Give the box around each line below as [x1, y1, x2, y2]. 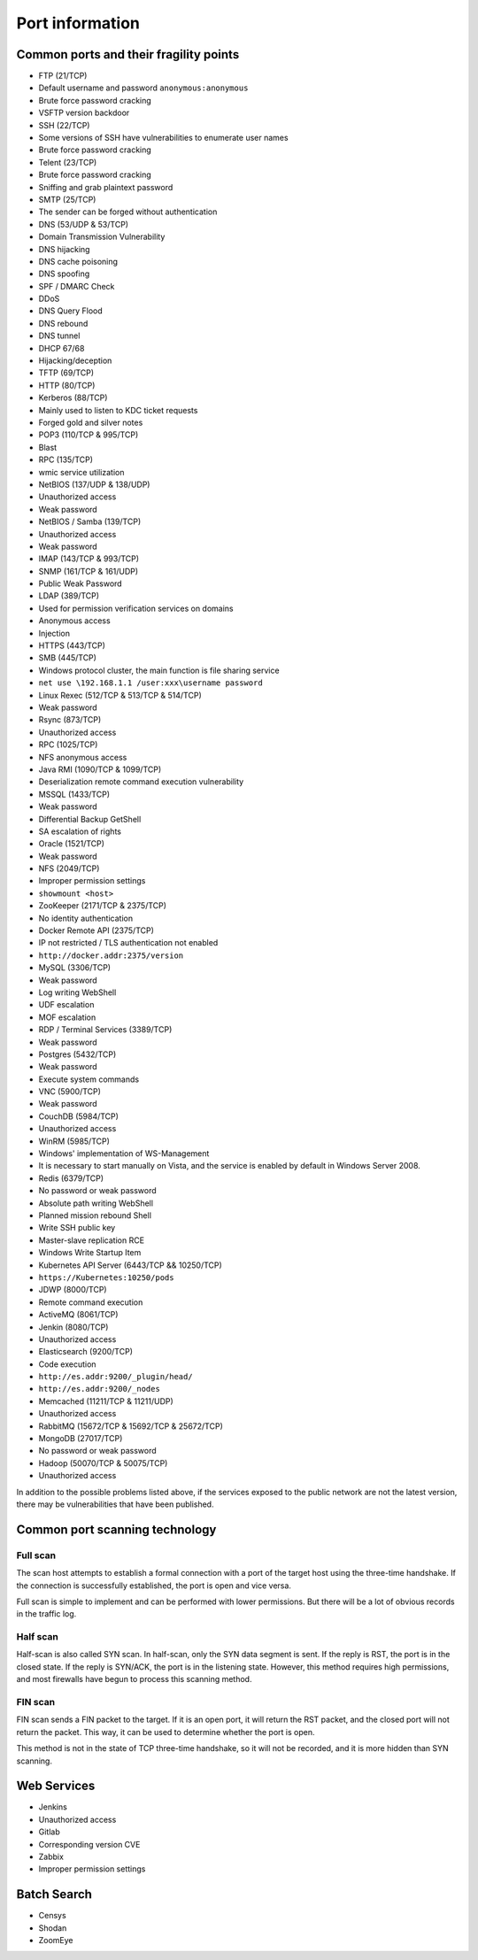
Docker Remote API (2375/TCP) [38, 925, 155, 936]
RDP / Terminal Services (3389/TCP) [38, 1024, 173, 1035]
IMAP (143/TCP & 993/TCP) [38, 553, 140, 564]
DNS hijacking [38, 243, 90, 254]
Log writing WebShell [38, 987, 117, 998]
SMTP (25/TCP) [38, 194, 96, 204]
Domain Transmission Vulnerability [38, 231, 166, 243]
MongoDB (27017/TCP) [38, 1433, 123, 1444]
